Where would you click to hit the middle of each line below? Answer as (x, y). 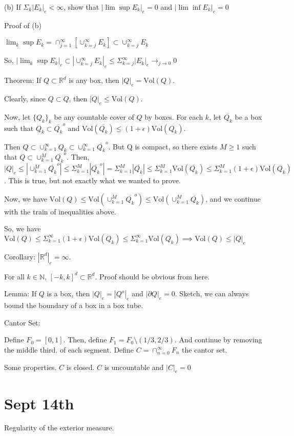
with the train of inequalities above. (60, 211)
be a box (248, 116)
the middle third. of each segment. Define (69, 349)
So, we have (23, 228)
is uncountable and (134, 367)
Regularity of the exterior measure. (59, 428)
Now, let (17, 116)
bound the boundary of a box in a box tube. (74, 305)
